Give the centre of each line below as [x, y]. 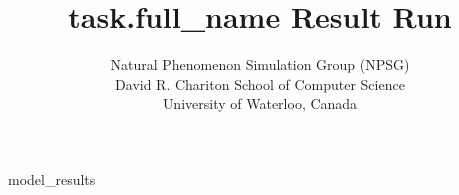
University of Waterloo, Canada [260, 103]
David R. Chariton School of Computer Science [260, 83]
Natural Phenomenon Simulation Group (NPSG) [260, 64]
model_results [52, 178]
